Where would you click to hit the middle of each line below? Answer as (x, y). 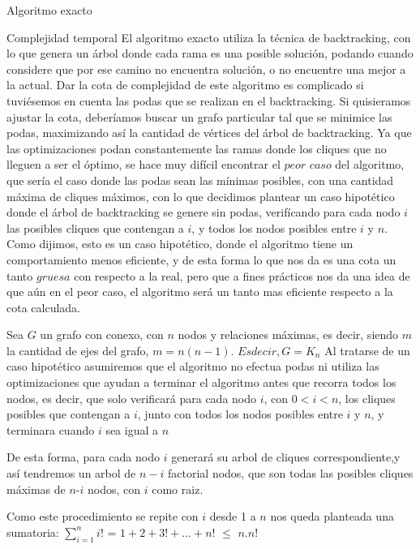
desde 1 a (233, 516)
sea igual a (132, 429)
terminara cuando (51, 429)
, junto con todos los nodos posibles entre (240, 414)
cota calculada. (43, 307)
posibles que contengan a (69, 414)
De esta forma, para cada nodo (83, 457)
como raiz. (178, 489)
